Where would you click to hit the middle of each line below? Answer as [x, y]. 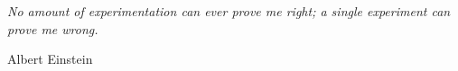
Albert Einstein [50, 59]
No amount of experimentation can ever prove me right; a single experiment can [229, 11]
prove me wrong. [53, 28]
